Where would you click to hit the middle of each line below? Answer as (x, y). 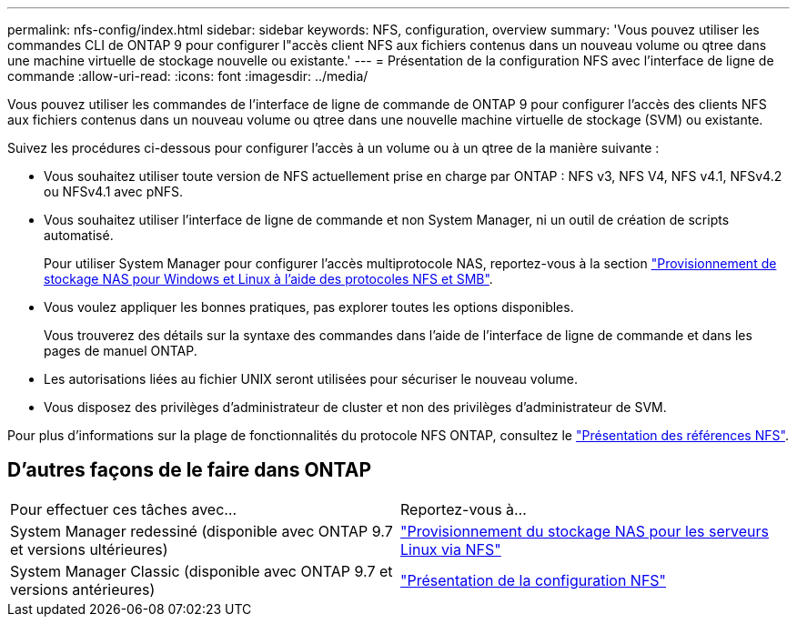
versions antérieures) (83, 589)
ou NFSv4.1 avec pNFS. (114, 191)
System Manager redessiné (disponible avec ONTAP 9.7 (202, 531)
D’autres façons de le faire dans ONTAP (190, 470)
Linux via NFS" (451, 549)
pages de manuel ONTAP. (121, 351)
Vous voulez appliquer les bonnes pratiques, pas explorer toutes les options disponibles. (309, 307)
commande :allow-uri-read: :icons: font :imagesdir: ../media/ (188, 76)
